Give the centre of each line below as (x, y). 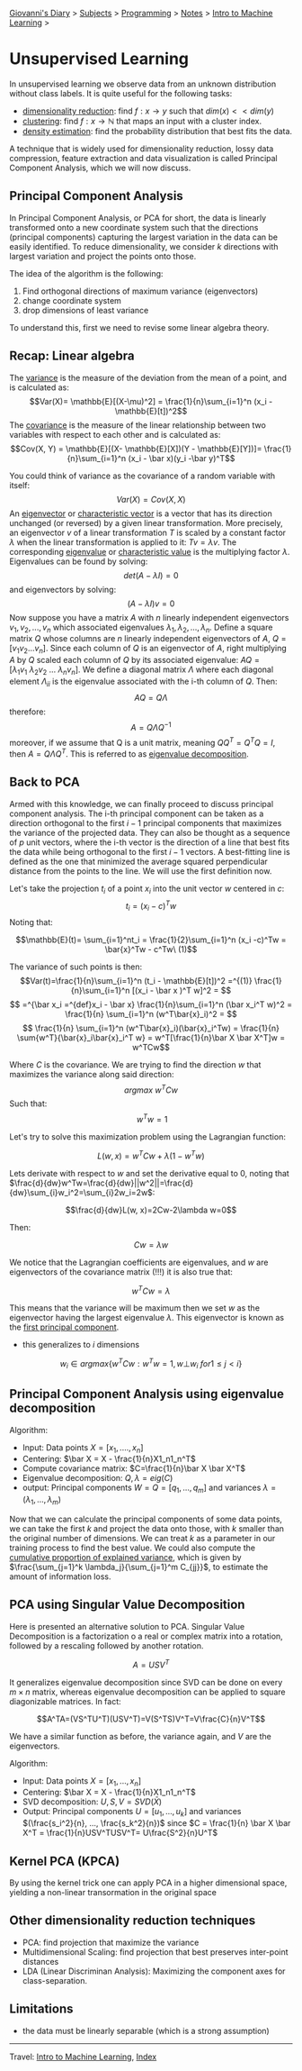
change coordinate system (71, 300)
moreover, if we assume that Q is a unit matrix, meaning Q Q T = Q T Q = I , (142, 742)
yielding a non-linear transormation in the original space (113, 1892)
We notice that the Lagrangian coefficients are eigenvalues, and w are (139, 1262)
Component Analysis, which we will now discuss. (100, 168)
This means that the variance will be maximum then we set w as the (135, 1308)
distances (40, 1961)
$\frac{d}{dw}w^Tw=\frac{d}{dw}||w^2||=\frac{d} (102, 1183)
